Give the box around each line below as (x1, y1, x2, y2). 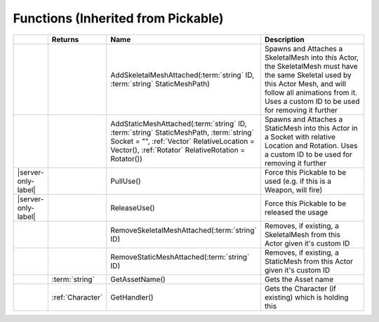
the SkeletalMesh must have (264, 61, 358, 71)
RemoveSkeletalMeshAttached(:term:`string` (110, 225, 257, 235)
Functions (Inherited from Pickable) (13, 11, 224, 26)
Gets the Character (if (264, 283, 337, 293)
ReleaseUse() (110, 203, 155, 213)
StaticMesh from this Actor (264, 256, 354, 266)
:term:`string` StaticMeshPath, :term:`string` (110, 127, 254, 137)
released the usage (264, 207, 328, 217)
